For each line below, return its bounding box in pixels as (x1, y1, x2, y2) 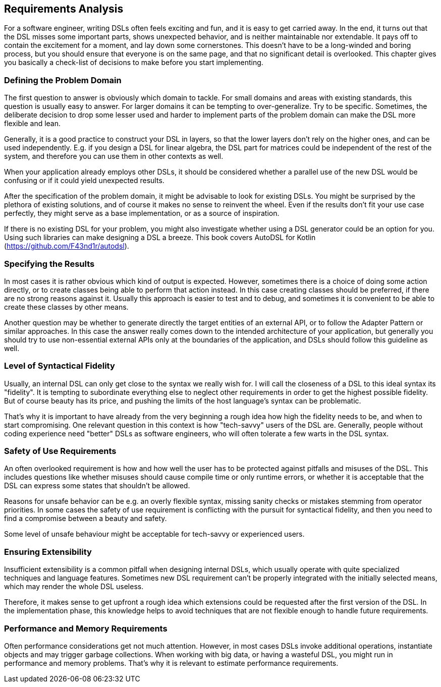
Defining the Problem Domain (4, 75, 122, 85)
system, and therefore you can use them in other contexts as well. (4, 152, 224, 161)
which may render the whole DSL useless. (4, 582, 144, 591)
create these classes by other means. (4, 302, 129, 311)
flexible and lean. (4, 119, 61, 128)
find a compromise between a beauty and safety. (4, 514, 167, 523)
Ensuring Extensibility (4, 546, 92, 557)
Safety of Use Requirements (4, 446, 117, 456)
